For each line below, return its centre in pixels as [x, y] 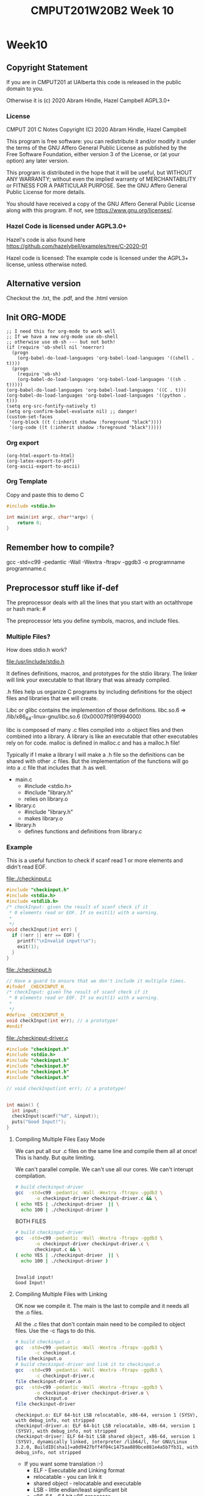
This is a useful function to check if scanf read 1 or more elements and [95, 861]
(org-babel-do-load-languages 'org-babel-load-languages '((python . [97, 396]
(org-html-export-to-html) [40, 455]
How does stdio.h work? [37, 650]
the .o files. [29, 1312]
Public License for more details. [46, 192]
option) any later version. [37, 161]
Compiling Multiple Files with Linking [61, 1294]
